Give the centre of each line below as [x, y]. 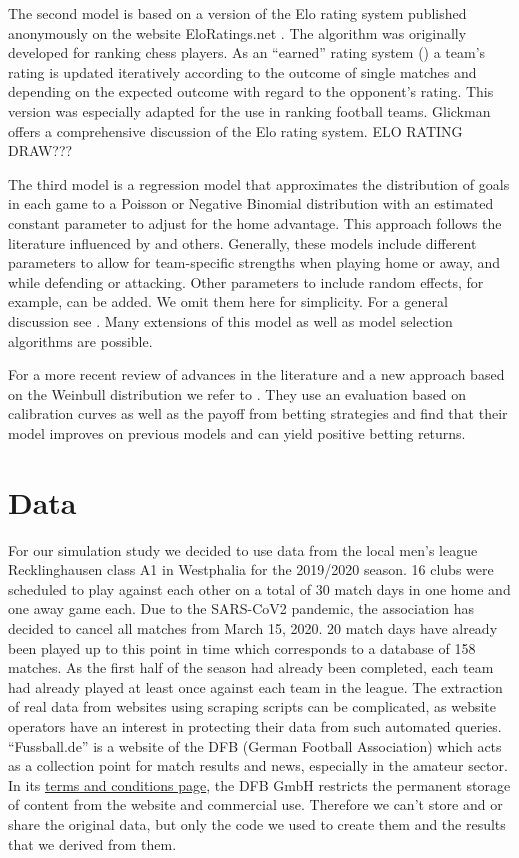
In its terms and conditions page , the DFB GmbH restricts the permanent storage [259, 784]
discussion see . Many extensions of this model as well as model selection [230, 320]
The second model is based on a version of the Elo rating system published [237, 13]
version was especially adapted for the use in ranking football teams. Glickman [249, 110]
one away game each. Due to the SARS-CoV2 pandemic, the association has [241, 608]
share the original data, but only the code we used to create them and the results [257, 823]
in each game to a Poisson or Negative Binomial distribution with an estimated [251, 203]
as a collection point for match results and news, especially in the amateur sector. [258, 765]
